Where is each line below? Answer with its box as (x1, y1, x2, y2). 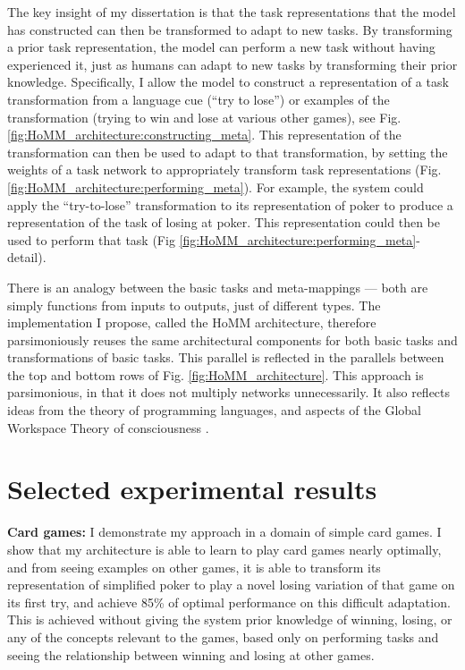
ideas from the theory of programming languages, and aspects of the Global (7, 401, 421, 420)
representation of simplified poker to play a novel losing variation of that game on (7, 575, 455, 594)
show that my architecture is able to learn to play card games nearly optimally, (7, 539, 442, 558)
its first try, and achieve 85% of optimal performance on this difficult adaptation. (7, 592, 451, 611)
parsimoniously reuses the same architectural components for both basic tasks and (7, 330, 458, 349)
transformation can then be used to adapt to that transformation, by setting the (7, 142, 448, 161)
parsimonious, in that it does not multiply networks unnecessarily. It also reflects (7, 383, 451, 402)
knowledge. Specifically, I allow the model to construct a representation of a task (7, 72, 449, 91)
